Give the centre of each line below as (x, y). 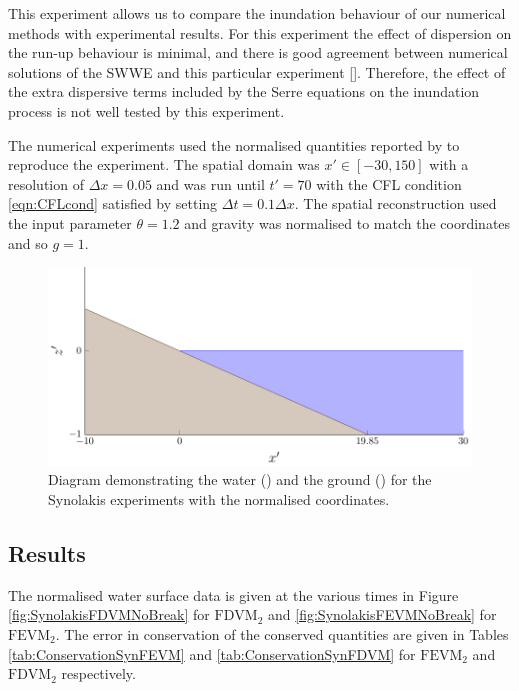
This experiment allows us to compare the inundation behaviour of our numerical (257, 13)
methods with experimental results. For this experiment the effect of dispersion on (260, 32)
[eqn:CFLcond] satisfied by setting (113, 203)
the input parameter (70, 222)
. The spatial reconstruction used (395, 203)
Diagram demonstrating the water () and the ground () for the (240, 479)
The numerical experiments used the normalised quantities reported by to (234, 144)
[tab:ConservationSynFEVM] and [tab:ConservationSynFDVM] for (212, 653)
